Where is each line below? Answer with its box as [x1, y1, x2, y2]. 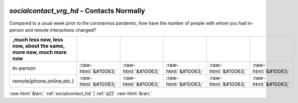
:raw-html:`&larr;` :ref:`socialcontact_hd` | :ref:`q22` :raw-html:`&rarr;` [9, 90, 153, 96]
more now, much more [12, 49, 67, 56]
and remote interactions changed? [25, 27, 96, 33]
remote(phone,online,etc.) [12, 78, 74, 85]
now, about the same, [12, 43, 65, 50]
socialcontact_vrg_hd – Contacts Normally [9, 7, 145, 15]
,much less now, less [12, 36, 63, 43]
